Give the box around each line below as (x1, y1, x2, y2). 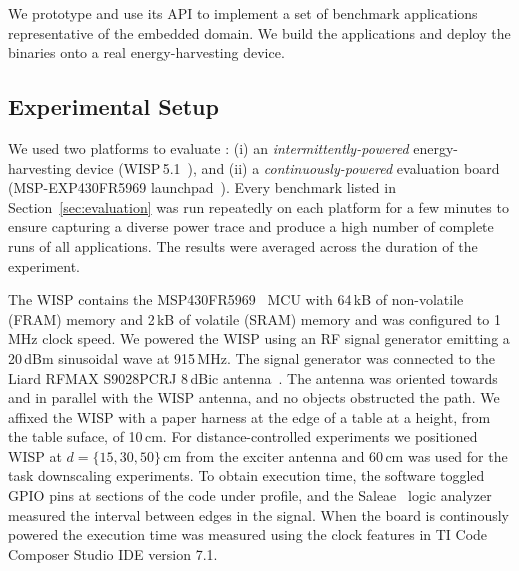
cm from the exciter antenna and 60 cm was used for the (163, 445, 508, 466)
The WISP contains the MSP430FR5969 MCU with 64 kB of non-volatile (8, 289, 464, 310)
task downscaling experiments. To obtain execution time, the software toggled (8, 465, 485, 486)
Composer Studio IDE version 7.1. (8, 543, 218, 564)
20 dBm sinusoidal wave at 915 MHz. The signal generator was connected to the (8, 347, 496, 368)
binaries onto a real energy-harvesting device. (8, 42, 285, 63)
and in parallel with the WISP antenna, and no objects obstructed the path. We (8, 387, 500, 408)
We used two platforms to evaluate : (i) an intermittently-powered (8, 137, 409, 158)
